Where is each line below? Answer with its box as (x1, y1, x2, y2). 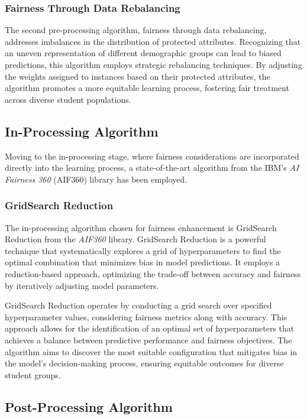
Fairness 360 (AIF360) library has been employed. (5, 173, 188, 185)
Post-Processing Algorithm (5, 397, 173, 415)
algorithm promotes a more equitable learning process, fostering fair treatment (5, 82, 289, 94)
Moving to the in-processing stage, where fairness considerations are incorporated (5, 150, 299, 162)
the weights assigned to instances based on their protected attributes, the (5, 70, 270, 82)
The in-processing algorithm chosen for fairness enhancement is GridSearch (5, 221, 277, 233)
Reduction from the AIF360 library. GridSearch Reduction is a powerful (5, 233, 266, 245)
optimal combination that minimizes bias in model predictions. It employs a (5, 256, 280, 268)
